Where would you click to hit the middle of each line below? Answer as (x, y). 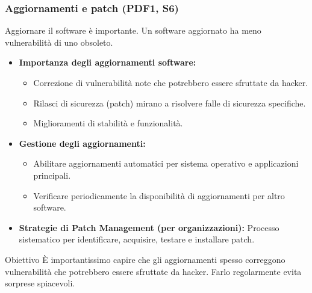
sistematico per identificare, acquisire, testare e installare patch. (137, 239)
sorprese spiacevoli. (40, 283)
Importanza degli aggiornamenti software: (108, 62)
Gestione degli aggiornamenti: (82, 143)
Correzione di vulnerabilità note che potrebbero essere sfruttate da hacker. (171, 82)
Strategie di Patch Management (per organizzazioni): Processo (149, 227)
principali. (52, 175)
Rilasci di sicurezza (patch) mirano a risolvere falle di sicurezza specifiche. (170, 103)
